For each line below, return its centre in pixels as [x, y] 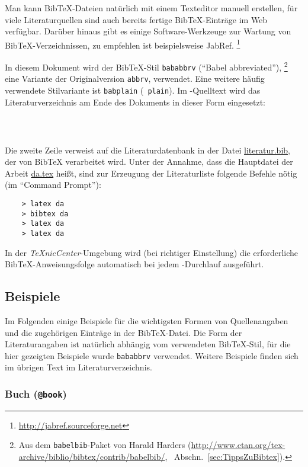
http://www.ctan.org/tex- [238, 445]
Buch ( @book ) [36, 393]
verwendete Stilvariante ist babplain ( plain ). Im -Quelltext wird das [133, 90]
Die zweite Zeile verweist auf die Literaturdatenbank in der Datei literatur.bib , [147, 150]
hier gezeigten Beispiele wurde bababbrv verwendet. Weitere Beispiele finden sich [152, 355]
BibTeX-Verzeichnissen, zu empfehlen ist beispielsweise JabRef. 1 [123, 44]
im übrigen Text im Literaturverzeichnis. [78, 367]
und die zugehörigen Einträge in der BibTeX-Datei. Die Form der [123, 332]
